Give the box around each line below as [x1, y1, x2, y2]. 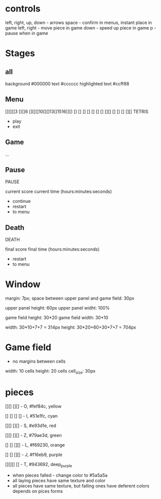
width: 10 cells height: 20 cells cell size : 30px [5, 368, 96, 375]
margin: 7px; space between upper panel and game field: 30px [5, 295, 134, 301]
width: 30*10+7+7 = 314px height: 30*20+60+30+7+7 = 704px [5, 324, 136, 330]
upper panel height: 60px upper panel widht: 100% [5, 305, 110, 311]
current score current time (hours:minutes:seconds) [5, 188, 112, 195]
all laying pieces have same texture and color [12, 478, 106, 484]
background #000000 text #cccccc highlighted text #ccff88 [5, 80, 129, 86]
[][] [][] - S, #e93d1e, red [5, 423, 56, 429]
